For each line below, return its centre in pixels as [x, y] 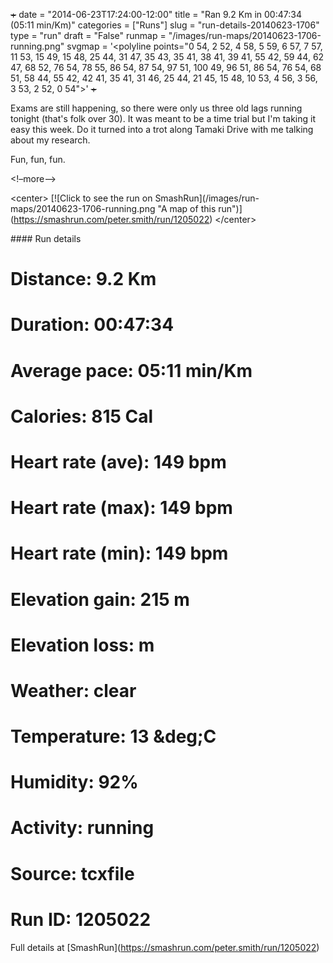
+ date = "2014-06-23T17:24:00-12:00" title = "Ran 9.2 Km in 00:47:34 [156, 14]
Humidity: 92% [74, 782]
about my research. [50, 140]
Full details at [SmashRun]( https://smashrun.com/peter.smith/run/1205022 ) [165, 947]
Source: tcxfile [72, 873]
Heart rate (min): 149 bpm [119, 553]
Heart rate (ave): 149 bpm [118, 461]
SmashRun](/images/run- [207, 198]
